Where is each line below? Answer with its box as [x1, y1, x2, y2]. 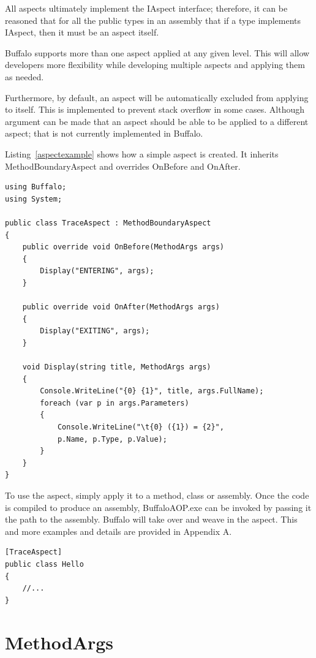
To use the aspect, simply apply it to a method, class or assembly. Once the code [5, 488, 309, 501]
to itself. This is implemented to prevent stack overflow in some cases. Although [5, 103, 304, 116]
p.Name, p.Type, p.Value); [57, 434, 167, 444]
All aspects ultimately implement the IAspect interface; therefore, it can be [5, 2, 288, 14]
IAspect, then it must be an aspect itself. [5, 26, 159, 39]
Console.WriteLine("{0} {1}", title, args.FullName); [40, 387, 264, 396]
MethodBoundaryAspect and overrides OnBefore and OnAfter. [5, 159, 241, 172]
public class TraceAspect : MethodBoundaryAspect [5, 218, 211, 227]
